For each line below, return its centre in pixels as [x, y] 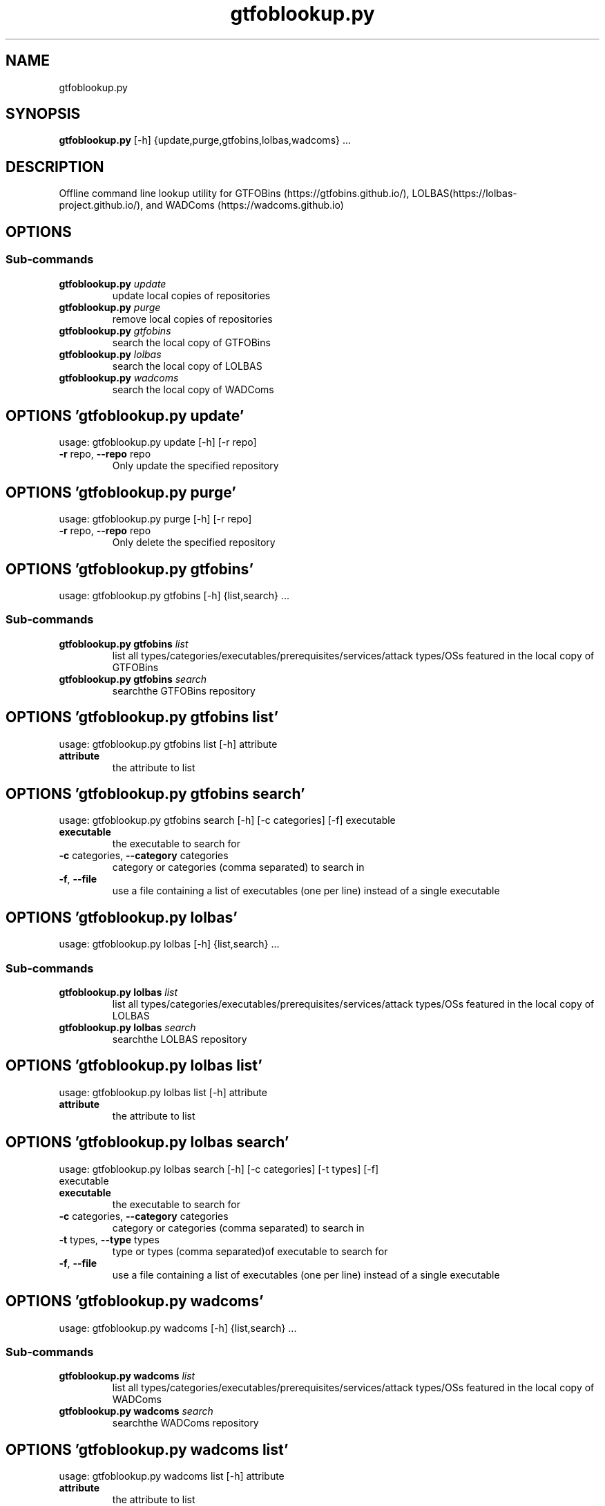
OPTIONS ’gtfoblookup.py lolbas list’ [134, 1066]
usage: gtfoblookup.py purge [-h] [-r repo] [155, 519]
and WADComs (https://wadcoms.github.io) [245, 205]
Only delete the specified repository [194, 543]
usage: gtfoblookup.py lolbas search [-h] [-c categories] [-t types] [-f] [219, 1169]
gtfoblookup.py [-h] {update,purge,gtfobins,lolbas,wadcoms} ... [205, 140]
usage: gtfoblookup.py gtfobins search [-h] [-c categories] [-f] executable [227, 820]
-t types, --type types [109, 1239]
